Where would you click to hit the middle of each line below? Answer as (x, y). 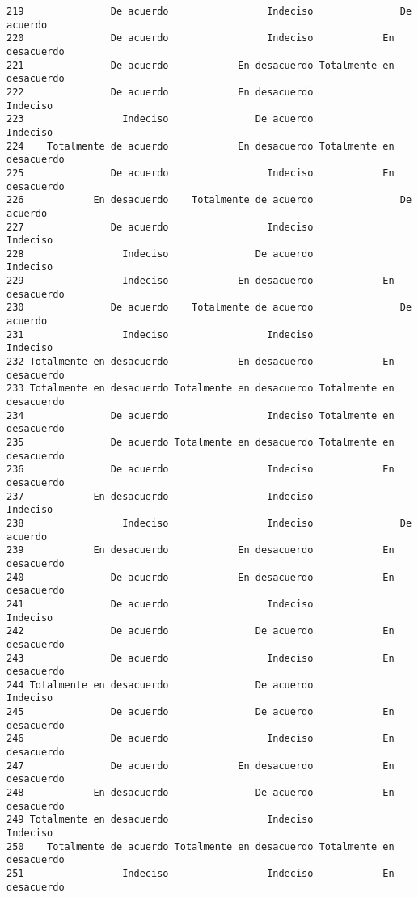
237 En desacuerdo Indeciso (160, 496)
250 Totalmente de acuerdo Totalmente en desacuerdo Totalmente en (201, 846)
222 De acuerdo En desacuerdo (160, 92)
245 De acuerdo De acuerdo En (201, 712)
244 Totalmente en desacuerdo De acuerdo (160, 685)
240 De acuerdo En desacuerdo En (201, 577)
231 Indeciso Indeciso (160, 334)
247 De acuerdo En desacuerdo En (201, 766)
